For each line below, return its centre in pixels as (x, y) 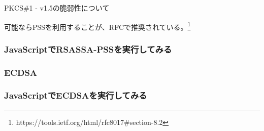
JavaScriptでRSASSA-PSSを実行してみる (88, 49)
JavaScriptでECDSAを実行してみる (76, 95)
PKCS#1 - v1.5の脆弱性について (57, 8)
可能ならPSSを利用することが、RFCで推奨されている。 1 (97, 26)
